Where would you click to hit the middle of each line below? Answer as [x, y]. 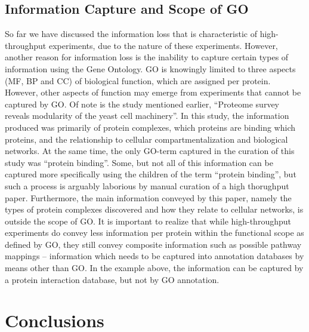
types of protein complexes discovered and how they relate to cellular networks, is [154, 209]
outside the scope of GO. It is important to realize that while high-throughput [148, 221]
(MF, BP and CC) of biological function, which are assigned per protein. [138, 80]
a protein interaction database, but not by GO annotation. [112, 279]
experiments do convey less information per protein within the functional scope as [154, 233]
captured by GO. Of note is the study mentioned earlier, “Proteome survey [142, 104]
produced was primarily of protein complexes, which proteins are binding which [150, 127]
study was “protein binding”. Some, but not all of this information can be [139, 162]
